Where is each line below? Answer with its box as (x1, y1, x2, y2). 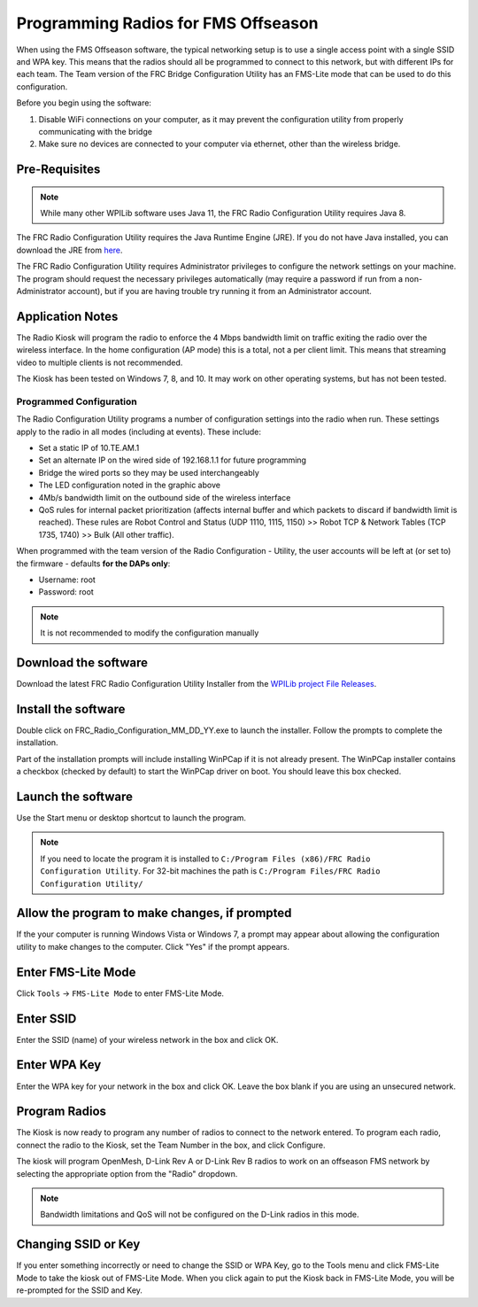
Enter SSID (16, 1011, 77, 1026)
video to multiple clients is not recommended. (16, 357, 183, 368)
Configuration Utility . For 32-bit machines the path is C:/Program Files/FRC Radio (40, 866, 381, 876)
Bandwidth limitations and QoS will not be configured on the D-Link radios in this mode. (40, 1210, 359, 1220)
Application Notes (16, 308, 119, 323)
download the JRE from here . (16, 245, 123, 255)
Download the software (16, 655, 148, 670)
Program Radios (16, 1104, 106, 1119)
